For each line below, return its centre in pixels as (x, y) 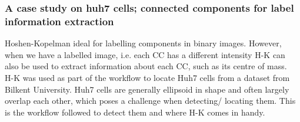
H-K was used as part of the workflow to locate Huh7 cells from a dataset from (147, 77)
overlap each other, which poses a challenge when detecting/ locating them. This (150, 101)
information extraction (59, 21)
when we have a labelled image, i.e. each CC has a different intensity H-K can (145, 54)
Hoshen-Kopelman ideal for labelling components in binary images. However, (143, 43)
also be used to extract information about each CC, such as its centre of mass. (146, 66)
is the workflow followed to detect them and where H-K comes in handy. (135, 112)
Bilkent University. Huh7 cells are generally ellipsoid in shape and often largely (147, 89)
